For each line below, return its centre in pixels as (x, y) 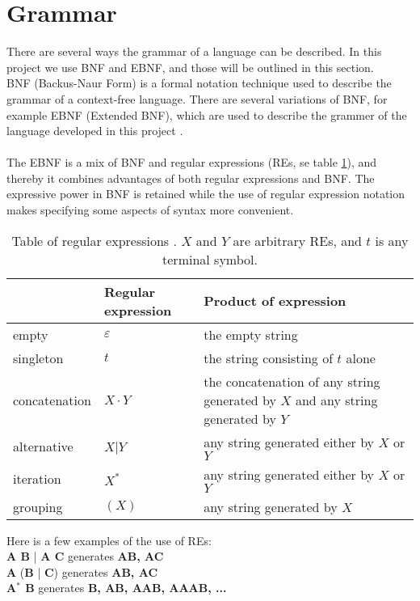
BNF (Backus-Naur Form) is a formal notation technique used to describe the (199, 83)
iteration (37, 479)
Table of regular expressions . (94, 240)
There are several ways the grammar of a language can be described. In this (194, 51)
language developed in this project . (95, 131)
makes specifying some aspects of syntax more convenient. (150, 210)
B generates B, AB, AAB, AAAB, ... (126, 588)
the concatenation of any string (292, 381)
